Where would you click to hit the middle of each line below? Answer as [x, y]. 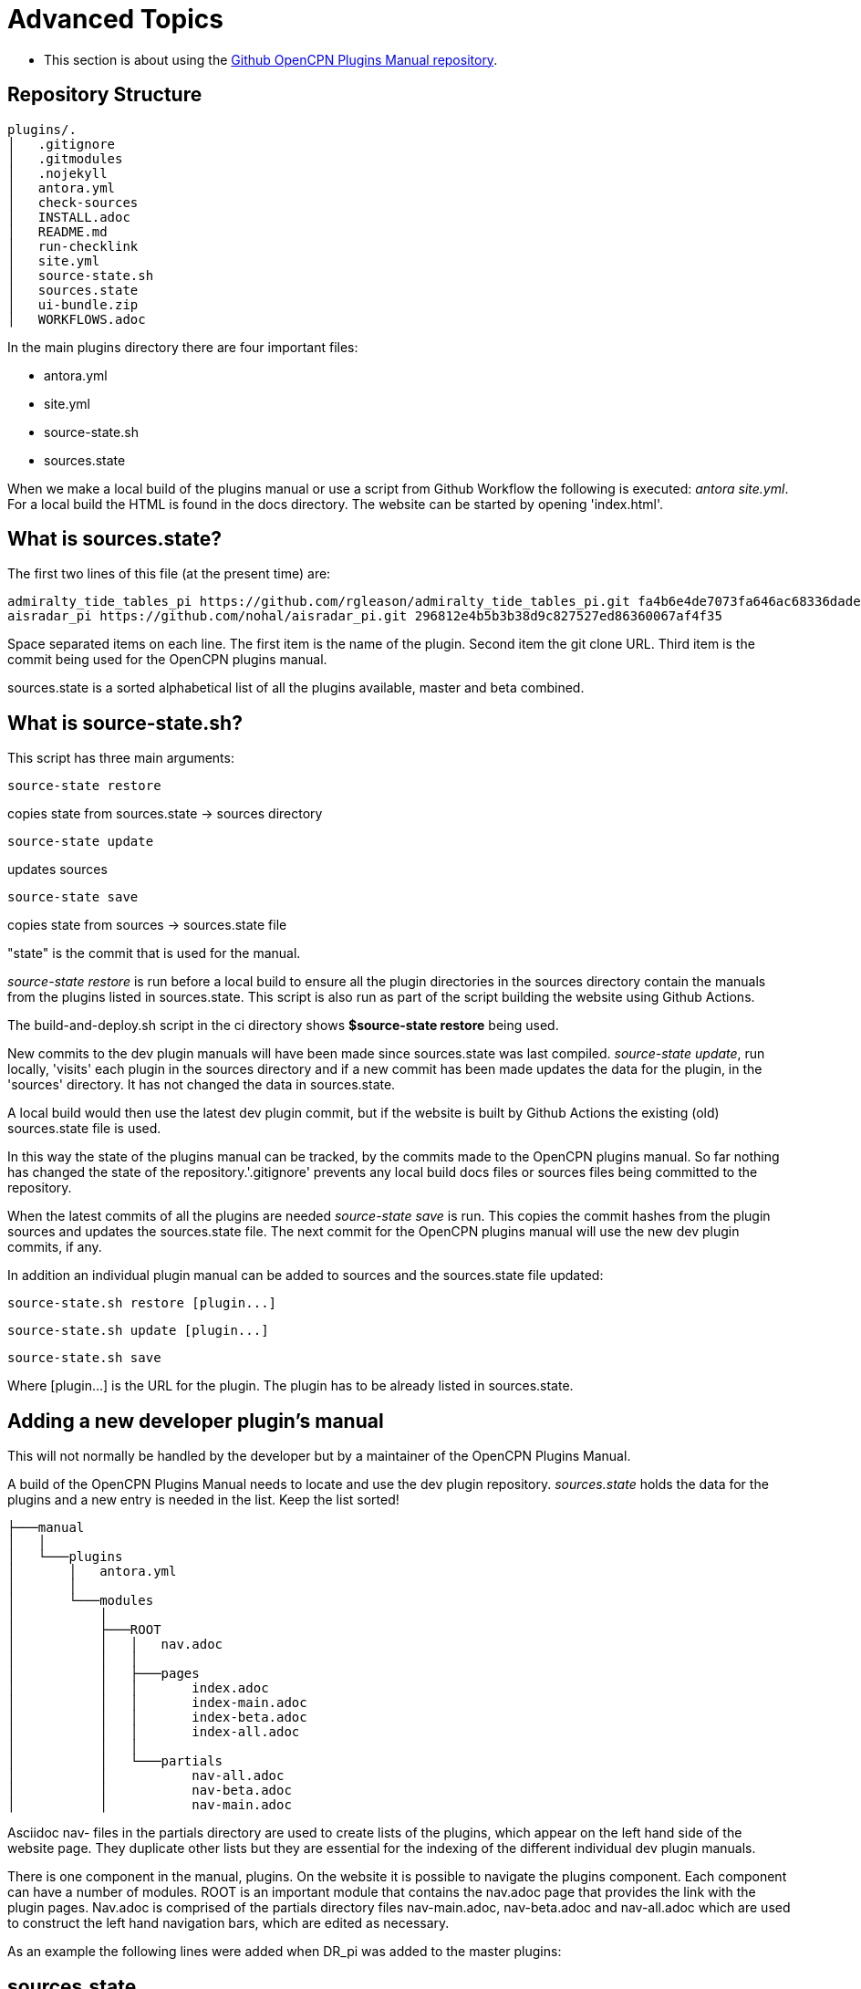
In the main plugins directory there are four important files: [183, 347]
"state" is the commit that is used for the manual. [154, 953]
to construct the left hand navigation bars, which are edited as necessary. [228, 1923]
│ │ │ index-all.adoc [154, 1732]
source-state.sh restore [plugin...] [142, 1303]
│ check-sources [73, 202]
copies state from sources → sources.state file [147, 925]
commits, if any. [55, 1247]
